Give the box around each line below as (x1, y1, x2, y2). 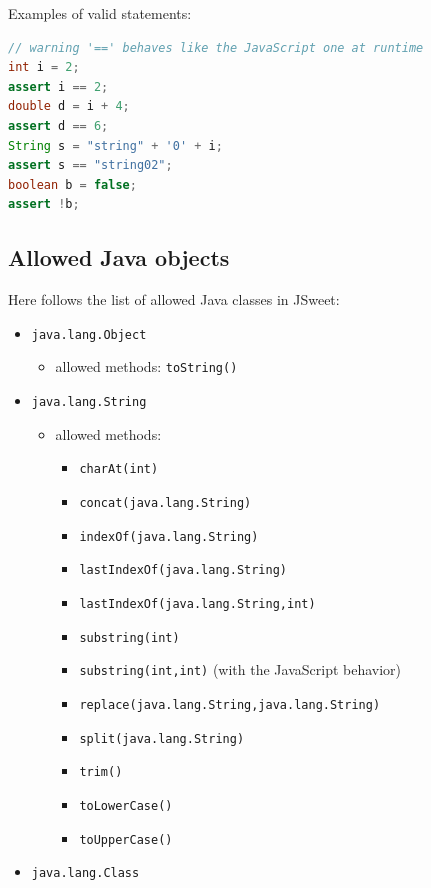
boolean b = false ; (8, 177, 137, 192)
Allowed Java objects (8, 242, 230, 273)
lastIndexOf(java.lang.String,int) (79, 596, 316, 611)
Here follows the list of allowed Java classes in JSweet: (8, 289, 340, 310)
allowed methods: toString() (55, 356, 238, 377)
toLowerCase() (79, 798, 173, 813)
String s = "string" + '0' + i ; (8, 138, 223, 153)
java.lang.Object (31, 327, 147, 342)
